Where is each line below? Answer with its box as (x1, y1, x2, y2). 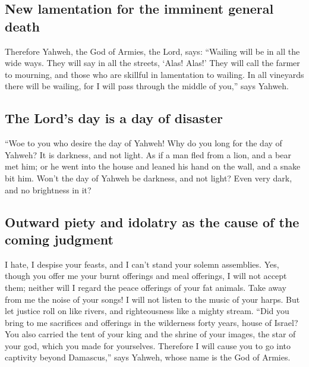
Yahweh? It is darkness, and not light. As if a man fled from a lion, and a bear (5, 148, 291, 161)
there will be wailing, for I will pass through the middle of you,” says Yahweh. (5, 80, 289, 92)
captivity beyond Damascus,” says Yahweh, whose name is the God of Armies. (5, 351, 291, 363)
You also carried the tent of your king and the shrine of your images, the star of (5, 328, 296, 340)
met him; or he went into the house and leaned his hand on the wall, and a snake (5, 160, 301, 172)
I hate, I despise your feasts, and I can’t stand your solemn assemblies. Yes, (5, 258, 279, 270)
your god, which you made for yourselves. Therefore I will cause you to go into (5, 339, 291, 352)
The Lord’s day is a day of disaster (5, 109, 223, 127)
